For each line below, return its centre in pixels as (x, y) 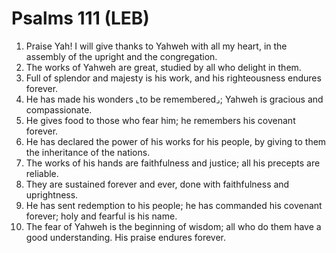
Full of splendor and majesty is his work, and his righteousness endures (173, 78)
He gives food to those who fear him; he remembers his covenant (160, 120)
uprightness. (52, 194)
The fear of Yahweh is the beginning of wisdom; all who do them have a (173, 226)
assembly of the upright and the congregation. (121, 56)
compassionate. (59, 109)
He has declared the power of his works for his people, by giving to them (176, 141)
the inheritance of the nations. (88, 152)
